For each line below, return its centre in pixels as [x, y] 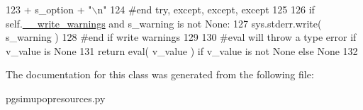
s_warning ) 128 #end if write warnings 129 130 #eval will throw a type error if [181, 37]
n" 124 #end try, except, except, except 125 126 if [206, 9]
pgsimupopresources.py [56, 98]
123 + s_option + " [49, 9]
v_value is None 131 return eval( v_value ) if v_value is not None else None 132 [182, 50]
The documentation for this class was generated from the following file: [160, 74]
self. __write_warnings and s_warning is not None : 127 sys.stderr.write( [164, 23]
